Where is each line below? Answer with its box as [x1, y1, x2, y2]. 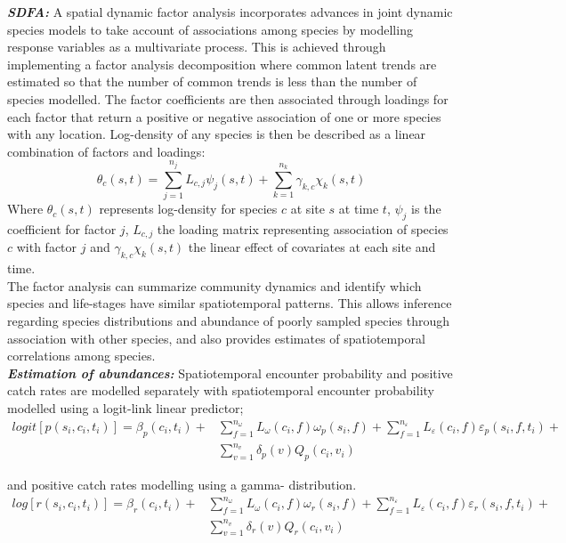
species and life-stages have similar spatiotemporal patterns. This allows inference [7, 294, 452, 312]
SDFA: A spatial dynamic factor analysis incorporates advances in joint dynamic [7, 3, 453, 20]
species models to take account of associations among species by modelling [7, 20, 413, 38]
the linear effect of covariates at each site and [188, 238, 436, 256]
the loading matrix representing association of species [157, 219, 449, 238]
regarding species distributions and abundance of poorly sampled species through [7, 311, 450, 329]
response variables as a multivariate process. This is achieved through [7, 37, 386, 56]
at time [338, 199, 379, 218]
